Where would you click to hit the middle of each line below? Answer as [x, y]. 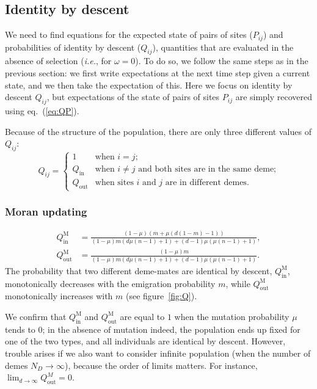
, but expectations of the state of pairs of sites [133, 97]
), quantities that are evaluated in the [223, 47]
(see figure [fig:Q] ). [161, 296]
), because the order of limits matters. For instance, [161, 365]
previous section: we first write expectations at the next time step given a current [158, 73]
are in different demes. [207, 183]
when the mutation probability [232, 316]
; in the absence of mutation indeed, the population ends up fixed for [171, 329]
